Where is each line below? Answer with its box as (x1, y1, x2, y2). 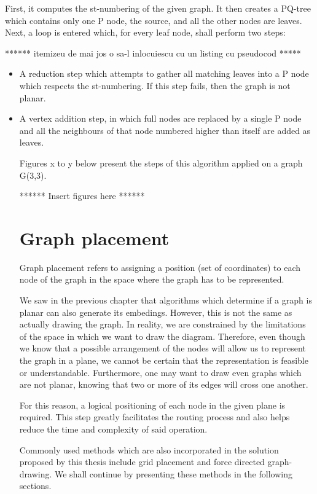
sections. (19, 479, 52, 492)
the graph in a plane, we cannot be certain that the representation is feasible (19, 354, 308, 366)
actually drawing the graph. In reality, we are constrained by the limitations (19, 318, 306, 331)
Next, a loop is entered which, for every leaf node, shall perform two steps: (5, 26, 286, 39)
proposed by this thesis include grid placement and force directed (19, 455, 265, 468)
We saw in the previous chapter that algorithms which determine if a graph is (19, 294, 312, 307)
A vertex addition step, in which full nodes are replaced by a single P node (19, 112, 302, 125)
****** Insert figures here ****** (19, 189, 145, 202)
